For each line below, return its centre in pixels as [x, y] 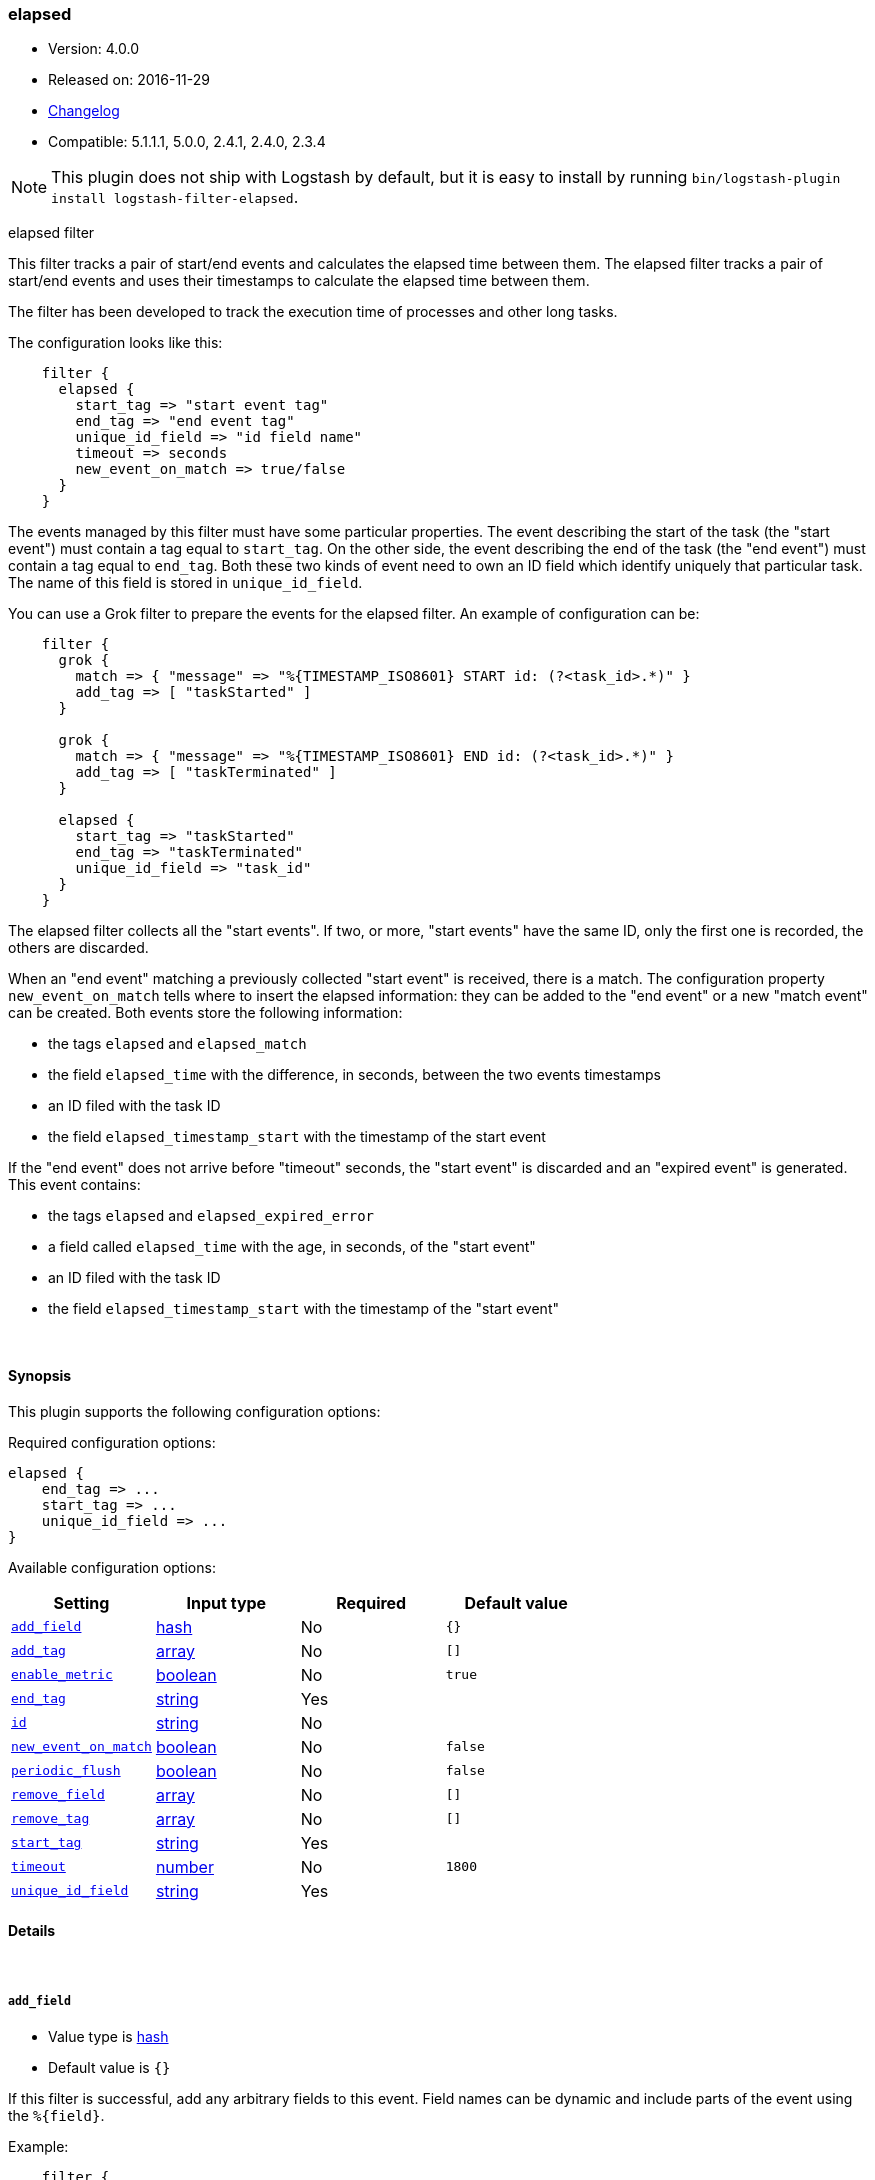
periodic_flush [66, 1771]
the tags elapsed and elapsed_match [177, 1044]
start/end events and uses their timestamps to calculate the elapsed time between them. [299, 281]
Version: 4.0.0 [94, 49]
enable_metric [62, 1675]
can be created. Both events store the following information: [205, 1013]
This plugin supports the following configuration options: [194, 1411]
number [184, 1866]
